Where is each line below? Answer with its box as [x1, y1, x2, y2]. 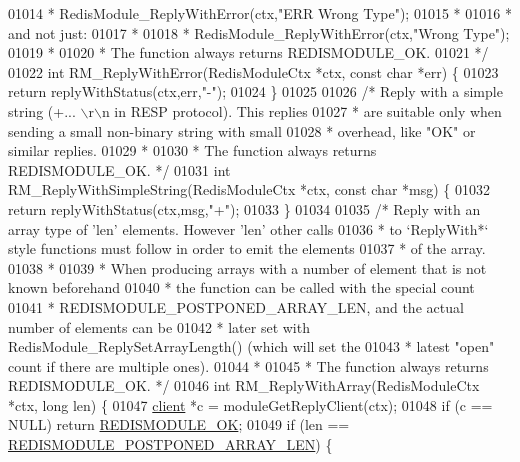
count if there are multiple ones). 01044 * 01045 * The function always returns [8, 355, 489, 376]
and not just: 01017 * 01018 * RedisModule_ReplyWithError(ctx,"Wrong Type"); [8, 22, 510, 43]
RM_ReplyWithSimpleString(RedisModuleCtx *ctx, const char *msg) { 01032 [8, 179, 491, 200]
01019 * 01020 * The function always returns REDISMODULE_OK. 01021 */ [8, 42, 489, 63]
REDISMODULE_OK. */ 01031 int [8, 159, 231, 180]
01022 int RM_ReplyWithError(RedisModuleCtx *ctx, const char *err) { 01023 [8, 61, 499, 82]
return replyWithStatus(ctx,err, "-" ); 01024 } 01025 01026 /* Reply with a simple [8, 81, 503, 102]
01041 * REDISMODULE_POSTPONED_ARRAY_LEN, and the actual [8, 296, 464, 317]
